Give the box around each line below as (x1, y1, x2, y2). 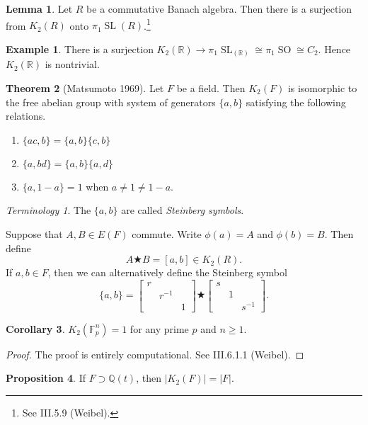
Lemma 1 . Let (6, 1, 73, 16)
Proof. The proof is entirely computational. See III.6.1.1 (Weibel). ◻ (6, 346, 304, 361)
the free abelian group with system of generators (6, 94, 216, 109)
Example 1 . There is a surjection (6, 41, 154, 56)
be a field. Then (176, 80, 246, 95)
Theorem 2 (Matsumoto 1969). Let (6, 80, 164, 95)
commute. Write (132, 226, 202, 241)
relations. (6, 108, 46, 123)
